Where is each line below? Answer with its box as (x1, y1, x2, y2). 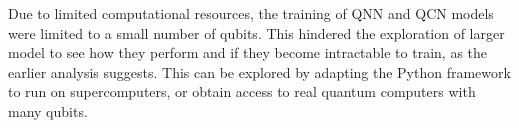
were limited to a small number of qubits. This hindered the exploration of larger (8, 22, 505, 43)
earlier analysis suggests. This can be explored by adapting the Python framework (8, 61, 511, 82)
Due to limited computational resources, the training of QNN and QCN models (8, 3, 494, 23)
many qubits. (8, 100, 88, 121)
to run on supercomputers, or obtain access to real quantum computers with (8, 81, 476, 102)
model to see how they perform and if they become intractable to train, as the (8, 42, 488, 63)
